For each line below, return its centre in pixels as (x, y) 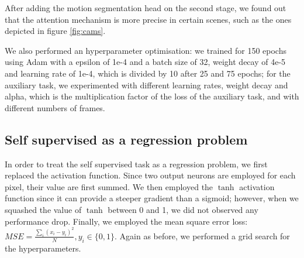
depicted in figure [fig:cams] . (55, 31)
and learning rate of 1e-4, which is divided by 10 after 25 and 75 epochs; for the (148, 73)
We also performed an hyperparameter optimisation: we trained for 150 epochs (146, 50)
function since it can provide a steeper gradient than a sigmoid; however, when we (152, 198)
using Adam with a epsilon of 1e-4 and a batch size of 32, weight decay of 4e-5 (145, 62)
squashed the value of (43, 209)
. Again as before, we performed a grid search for (202, 235)
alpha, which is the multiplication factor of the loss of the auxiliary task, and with (152, 96)
